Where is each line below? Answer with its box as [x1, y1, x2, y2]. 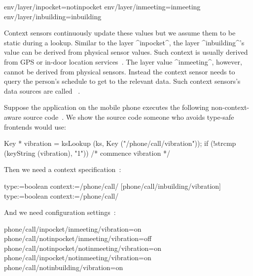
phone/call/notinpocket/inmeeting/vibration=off [4, 233, 152, 243]
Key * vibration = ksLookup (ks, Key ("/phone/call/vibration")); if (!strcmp [4, 138, 236, 148]
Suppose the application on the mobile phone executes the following [4, 102, 209, 112]
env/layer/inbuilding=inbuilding [4, 11, 102, 21]
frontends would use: [4, 121, 66, 132]
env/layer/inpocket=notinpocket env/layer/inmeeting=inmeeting [4, 1, 201, 11]
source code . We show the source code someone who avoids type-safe [23, 111, 234, 122]
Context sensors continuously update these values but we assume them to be [4, 28, 236, 38]
